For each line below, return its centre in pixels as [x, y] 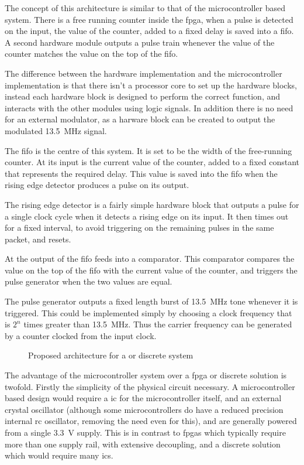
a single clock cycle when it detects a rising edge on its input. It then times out [147, 216]
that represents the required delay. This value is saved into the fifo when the [141, 173]
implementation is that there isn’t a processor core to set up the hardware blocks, [151, 85]
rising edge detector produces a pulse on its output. [97, 185]
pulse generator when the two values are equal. [89, 281]
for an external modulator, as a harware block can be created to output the [140, 119]
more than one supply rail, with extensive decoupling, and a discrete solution [143, 444]
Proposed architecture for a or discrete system [111, 355]
